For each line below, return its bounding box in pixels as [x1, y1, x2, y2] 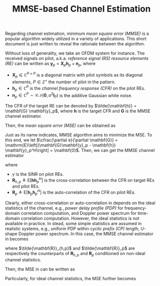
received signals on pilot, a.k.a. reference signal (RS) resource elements [5, 56, 149, 61]
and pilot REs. [12, 183, 40, 189]
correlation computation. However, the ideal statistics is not [21, 215, 140, 221]
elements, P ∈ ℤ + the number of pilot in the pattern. [12, 78, 116, 85]
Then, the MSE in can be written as [5, 266, 75, 272]
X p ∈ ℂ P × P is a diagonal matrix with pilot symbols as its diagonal [12, 71, 143, 79]
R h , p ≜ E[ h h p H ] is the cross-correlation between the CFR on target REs [12, 177, 155, 184]
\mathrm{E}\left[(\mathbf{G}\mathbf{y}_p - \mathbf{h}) [5, 142, 116, 148]
